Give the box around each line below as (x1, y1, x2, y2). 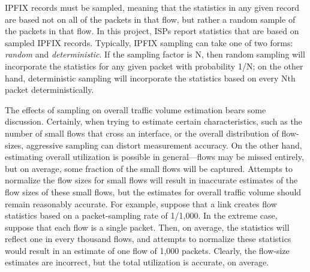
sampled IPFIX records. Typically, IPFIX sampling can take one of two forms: (5, 36, 293, 49)
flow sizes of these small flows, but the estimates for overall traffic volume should (5, 185, 302, 198)
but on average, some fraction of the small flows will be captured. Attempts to (5, 162, 293, 174)
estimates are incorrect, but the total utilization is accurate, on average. (5, 256, 269, 268)
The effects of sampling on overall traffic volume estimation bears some (5, 103, 266, 116)
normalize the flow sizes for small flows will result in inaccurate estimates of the (5, 174, 298, 186)
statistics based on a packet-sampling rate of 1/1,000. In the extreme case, (5, 209, 278, 222)
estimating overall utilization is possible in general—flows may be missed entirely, (5, 150, 304, 163)
